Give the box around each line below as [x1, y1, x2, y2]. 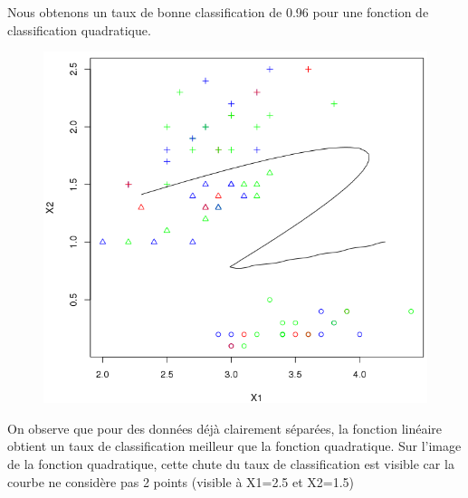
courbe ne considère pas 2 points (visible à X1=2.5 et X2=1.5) [7, 472, 355, 491]
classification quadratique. [7, 20, 151, 39]
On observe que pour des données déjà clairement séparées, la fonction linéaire [7, 418, 443, 437]
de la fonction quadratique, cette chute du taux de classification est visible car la [7, 455, 454, 474]
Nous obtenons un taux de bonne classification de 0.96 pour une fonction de [7, 3, 429, 21]
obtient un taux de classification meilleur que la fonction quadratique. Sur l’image [7, 436, 462, 455]
